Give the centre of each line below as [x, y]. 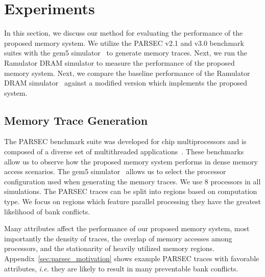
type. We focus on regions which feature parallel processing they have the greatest [133, 201]
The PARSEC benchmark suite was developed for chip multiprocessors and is [125, 141]
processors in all [236, 181]
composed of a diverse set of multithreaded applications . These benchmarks [124, 151]
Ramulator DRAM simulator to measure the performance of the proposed [119, 62]
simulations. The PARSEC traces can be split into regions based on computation [131, 191]
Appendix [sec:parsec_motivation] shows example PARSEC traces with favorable [132, 258]
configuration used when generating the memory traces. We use [103, 181]
